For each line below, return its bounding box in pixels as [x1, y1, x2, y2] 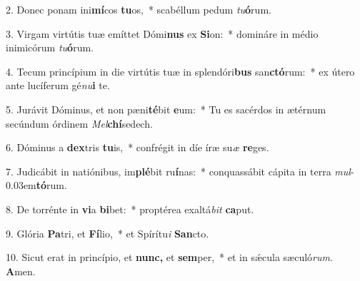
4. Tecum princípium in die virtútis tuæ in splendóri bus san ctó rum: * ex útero [6, 63, 355, 78]
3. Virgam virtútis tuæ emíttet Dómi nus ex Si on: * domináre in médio [6, 26, 319, 41]
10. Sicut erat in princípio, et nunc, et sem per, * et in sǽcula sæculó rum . [6, 250, 333, 265]
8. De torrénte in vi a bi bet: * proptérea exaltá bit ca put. [6, 201, 254, 216]
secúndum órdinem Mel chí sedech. [6, 116, 153, 131]
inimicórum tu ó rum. [6, 40, 94, 55]
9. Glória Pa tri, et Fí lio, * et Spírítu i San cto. [6, 225, 209, 240]
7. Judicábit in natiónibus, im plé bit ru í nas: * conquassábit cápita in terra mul [6, 163, 351, 178]
